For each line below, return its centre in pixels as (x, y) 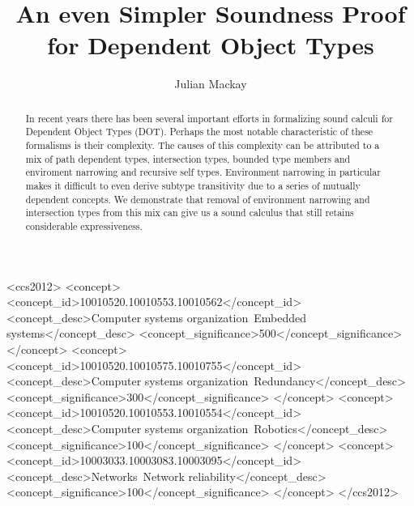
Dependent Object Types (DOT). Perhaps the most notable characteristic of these (199, 132)
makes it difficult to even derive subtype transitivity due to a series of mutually (193, 185)
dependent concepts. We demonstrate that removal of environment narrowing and (198, 199)
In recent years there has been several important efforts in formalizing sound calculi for (209, 118)
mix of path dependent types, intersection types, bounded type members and (188, 158)
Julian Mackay (211, 84)
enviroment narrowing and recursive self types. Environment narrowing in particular (203, 172)
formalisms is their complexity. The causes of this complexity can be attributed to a (203, 145)
